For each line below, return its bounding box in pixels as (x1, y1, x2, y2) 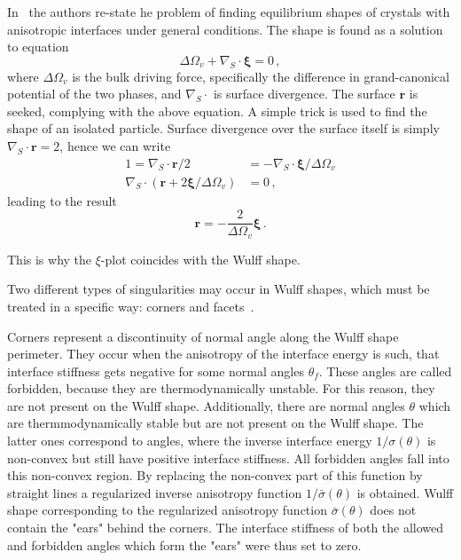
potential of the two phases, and (7, 84, 182, 103)
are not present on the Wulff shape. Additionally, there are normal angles (7, 396, 405, 414)
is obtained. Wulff (356, 483, 454, 501)
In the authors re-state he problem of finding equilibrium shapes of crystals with (7, 3, 450, 20)
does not (370, 501, 417, 519)
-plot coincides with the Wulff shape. (100, 249, 301, 268)
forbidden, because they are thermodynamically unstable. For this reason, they (7, 379, 435, 398)
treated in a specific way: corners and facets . (7, 296, 254, 315)
